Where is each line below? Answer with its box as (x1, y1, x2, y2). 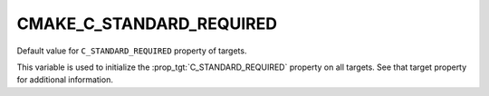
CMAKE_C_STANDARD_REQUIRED (16, 14, 278, 34)
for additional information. (16, 74, 113, 85)
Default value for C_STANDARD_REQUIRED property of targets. (16, 45, 247, 56)
